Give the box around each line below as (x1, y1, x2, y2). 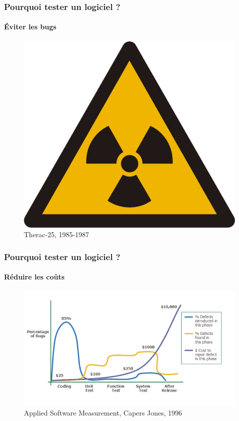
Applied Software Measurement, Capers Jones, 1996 (24, 407, 182, 418)
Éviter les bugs (4, 21, 57, 32)
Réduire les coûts (4, 272, 65, 282)
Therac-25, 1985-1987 (24, 229, 89, 240)
